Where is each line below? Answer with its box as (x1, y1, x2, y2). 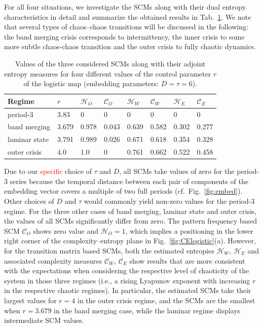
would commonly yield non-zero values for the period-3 (84, 196, 255, 206)
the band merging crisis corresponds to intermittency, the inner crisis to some (4, 31, 245, 42)
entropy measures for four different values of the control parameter (4, 68, 211, 79)
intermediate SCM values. (4, 315, 84, 325)
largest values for (4, 295, 57, 305)
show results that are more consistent (129, 255, 245, 266)
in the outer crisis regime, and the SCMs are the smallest (77, 295, 255, 305)
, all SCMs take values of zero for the (119, 166, 235, 176)
